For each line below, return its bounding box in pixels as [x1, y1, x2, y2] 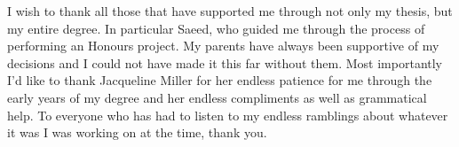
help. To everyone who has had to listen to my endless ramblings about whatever [7, 105, 448, 124]
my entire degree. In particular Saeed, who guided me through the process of [7, 19, 425, 37]
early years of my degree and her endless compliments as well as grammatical [7, 88, 427, 106]
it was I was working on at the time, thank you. [7, 123, 267, 142]
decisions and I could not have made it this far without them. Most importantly [7, 53, 443, 72]
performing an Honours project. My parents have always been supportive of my [7, 36, 439, 55]
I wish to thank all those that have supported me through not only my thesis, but [7, 2, 453, 19]
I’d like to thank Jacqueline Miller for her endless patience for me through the [7, 71, 432, 89]
